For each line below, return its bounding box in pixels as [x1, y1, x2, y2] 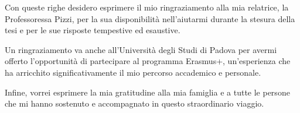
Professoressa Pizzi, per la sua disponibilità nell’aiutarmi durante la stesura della [5, 12, 295, 24]
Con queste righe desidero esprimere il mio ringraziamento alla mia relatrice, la [5, 1, 289, 13]
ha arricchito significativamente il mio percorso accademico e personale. [5, 66, 261, 78]
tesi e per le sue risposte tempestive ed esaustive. [5, 24, 180, 36]
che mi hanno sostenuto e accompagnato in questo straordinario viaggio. [5, 97, 264, 110]
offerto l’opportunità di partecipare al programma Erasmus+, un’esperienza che [5, 55, 291, 67]
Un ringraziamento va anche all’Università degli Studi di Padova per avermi [5, 43, 277, 55]
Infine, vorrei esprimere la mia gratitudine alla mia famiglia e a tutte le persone [5, 86, 290, 98]
